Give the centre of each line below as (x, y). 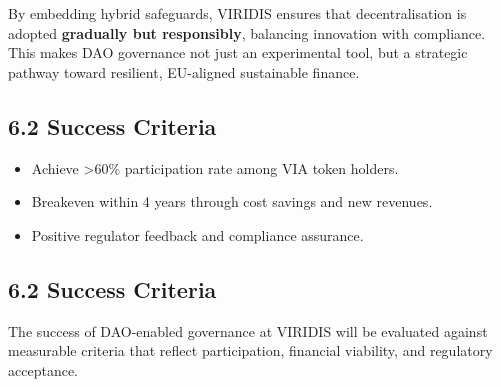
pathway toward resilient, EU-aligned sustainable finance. (184, 71)
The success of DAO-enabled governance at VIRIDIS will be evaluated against (248, 330)
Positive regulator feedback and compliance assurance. (197, 234)
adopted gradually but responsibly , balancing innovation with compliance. (247, 32)
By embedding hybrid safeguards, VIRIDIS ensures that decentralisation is (237, 13)
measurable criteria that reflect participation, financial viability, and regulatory (250, 350)
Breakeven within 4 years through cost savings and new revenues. (232, 201)
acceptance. (43, 369)
